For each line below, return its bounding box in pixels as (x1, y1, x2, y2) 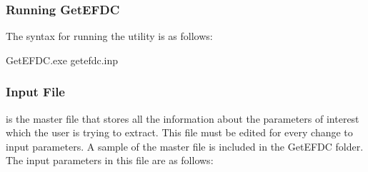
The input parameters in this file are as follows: (6, 153, 214, 168)
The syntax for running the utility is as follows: (6, 29, 213, 44)
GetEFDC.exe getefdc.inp (6, 52, 119, 67)
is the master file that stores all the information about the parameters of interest (6, 111, 359, 126)
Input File (6, 83, 65, 101)
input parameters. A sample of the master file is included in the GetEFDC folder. (6, 138, 364, 153)
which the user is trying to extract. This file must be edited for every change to (6, 125, 353, 140)
